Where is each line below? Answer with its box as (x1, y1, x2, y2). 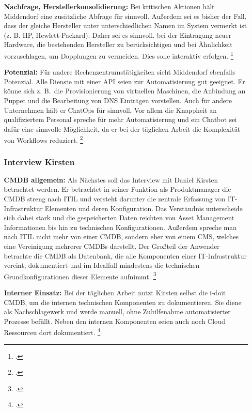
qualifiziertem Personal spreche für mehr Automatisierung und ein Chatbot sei (4, 114, 237, 124)
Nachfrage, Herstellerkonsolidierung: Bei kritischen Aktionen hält (4, 1, 215, 11)
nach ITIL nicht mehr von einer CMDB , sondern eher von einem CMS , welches (4, 231, 239, 242)
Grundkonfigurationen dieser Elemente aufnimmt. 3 (4, 270, 156, 281)
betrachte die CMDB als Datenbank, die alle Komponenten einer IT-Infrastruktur (4, 250, 247, 260)
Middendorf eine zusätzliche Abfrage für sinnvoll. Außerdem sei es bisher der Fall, (4, 11, 247, 21)
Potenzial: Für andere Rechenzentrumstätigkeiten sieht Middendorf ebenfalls (4, 67, 236, 77)
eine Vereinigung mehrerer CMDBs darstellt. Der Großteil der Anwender (4, 241, 220, 251)
